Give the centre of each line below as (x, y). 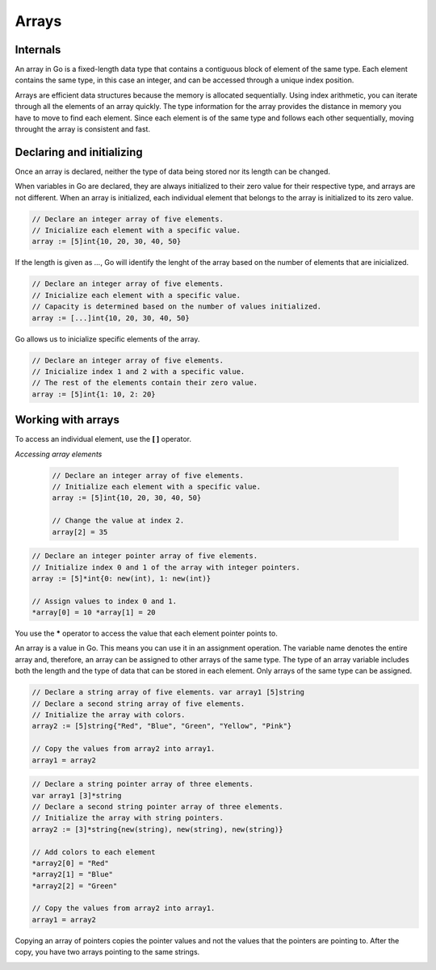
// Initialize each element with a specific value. (157, 487)
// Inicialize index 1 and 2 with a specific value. (138, 371)
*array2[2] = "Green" (75, 886)
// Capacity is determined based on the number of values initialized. (177, 307)
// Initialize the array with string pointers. (128, 818)
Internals (38, 50)
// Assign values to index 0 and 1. (105, 601)
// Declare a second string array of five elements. (138, 703)
